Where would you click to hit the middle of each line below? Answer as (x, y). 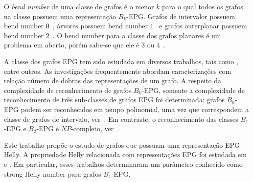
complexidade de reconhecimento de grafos (68, 90)
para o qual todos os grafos (203, 6)
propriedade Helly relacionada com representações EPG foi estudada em (138, 154)
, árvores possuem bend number (100, 26)
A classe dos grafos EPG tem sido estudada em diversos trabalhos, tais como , (121, 61)
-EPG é (48, 128)
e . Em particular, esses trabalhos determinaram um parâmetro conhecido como (123, 164)
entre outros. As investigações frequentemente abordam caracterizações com (118, 71)
